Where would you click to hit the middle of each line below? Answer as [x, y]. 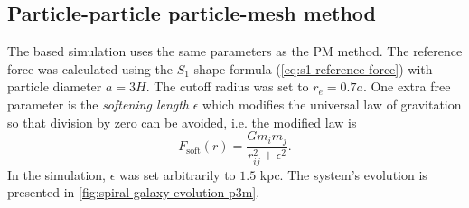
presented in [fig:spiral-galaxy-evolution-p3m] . [134, 192]
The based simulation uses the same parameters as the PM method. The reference [235, 51]
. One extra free [407, 86]
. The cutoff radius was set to [227, 86]
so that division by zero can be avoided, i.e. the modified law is [182, 122]
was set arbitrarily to [177, 174]
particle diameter [55, 86]
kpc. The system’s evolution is [343, 174]
